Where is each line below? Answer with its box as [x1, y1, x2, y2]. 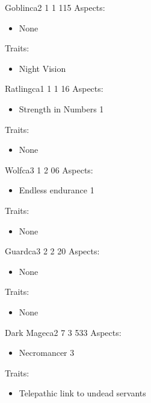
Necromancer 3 [19, 346, 75, 359]
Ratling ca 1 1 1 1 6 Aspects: [5, 82, 103, 95]
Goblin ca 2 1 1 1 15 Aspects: [5, 1, 105, 13]
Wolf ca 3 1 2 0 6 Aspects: [5, 163, 93, 176]
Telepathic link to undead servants [19, 387, 146, 399]
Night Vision [19, 62, 66, 74]
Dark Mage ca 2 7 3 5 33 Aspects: [5, 326, 122, 338]
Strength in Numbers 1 [19, 102, 104, 115]
